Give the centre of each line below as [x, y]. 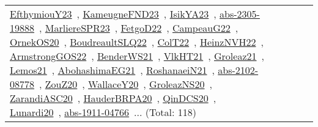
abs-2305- [240, 14]
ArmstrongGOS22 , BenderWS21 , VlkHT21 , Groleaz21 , [137, 56]
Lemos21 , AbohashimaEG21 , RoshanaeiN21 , [112, 70]
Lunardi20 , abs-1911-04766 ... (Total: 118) [103, 112]
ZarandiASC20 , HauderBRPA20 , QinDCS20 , [113, 98]
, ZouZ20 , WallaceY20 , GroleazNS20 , [126, 84]
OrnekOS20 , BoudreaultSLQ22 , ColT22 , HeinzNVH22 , [137, 42]
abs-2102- [238, 70]
